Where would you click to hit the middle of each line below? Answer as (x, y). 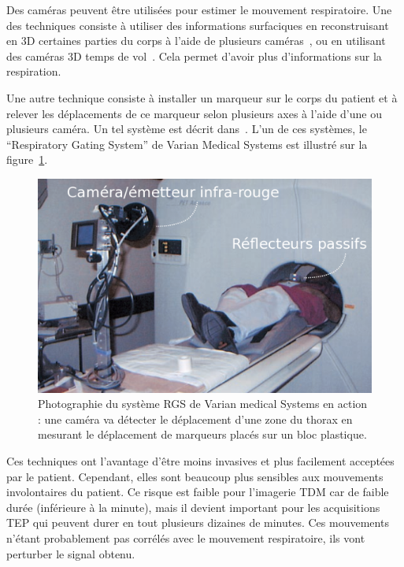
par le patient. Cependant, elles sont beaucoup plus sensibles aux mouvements (195, 476)
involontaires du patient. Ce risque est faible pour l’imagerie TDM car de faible (198, 492)
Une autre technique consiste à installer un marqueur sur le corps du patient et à (202, 97)
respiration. (34, 71)
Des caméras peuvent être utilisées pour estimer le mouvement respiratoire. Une (199, 9)
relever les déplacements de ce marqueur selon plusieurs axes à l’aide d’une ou (194, 113)
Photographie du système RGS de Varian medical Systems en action (203, 404)
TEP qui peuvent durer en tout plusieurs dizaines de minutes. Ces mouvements (198, 523)
